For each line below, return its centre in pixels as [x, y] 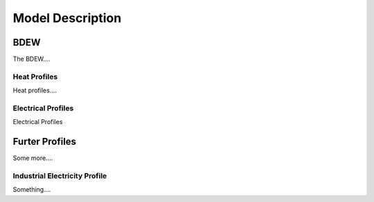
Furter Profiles [44, 142]
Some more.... [33, 158]
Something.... [32, 190]
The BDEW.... [32, 59]
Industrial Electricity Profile [60, 176]
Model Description [67, 18]
